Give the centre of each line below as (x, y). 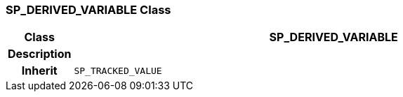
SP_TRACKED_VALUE (118, 70)
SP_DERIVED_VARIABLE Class (88, 10)
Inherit (39, 71)
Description (40, 54)
